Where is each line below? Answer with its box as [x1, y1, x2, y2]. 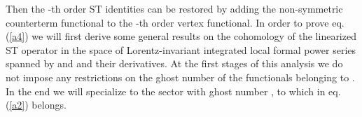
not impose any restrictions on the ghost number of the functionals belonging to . [6, 69, 355, 84]
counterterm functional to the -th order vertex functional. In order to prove [6, 15, 329, 29]
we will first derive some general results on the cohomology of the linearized [32, 29, 356, 43]
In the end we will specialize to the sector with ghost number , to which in [6, 83, 326, 98]
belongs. [32, 97, 67, 112]
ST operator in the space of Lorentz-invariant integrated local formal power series [6, 42, 356, 57]
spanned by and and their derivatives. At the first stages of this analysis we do [6, 56, 343, 71]
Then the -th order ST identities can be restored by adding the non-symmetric [6, 1, 343, 15]
